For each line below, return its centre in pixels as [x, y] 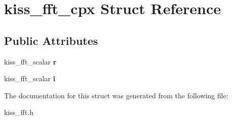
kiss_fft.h [19, 112]
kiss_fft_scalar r [30, 61]
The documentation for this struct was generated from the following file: [116, 95]
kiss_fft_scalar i [30, 78]
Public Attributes [51, 40]
